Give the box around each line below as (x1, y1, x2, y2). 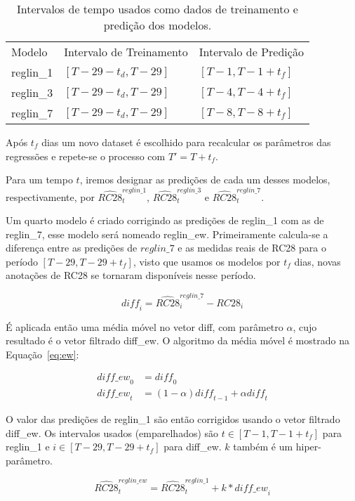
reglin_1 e (6, 439, 50, 454)
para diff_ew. (163, 439, 222, 454)
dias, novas (294, 254, 341, 268)
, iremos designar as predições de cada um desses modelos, (79, 172, 330, 187)
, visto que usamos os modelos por (133, 254, 281, 268)
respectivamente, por (6, 189, 95, 204)
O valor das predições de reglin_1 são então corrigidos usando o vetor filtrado (6, 412, 340, 427)
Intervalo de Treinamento (64, 44, 188, 60)
